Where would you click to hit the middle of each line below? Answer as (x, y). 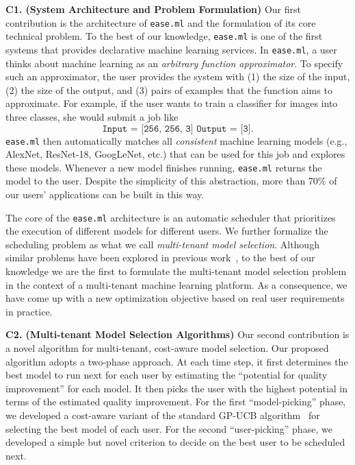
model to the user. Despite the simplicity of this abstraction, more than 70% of (171, 181)
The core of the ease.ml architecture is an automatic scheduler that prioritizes (171, 217)
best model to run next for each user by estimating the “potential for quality (167, 375)
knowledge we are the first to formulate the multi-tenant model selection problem (176, 271)
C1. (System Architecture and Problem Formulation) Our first (153, 9)
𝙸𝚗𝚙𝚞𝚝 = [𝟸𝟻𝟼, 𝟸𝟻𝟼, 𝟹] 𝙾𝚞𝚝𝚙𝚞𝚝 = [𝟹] (176, 129)
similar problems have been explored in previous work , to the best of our (160, 258)
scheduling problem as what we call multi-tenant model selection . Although (162, 244)
